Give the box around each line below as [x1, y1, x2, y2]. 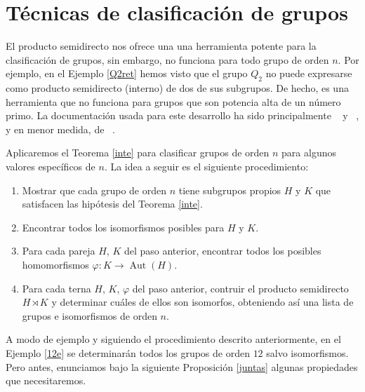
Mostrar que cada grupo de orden [22, 182, 166, 197]
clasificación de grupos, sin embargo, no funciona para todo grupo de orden [6, 52, 329, 67]
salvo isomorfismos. [266, 346, 349, 360]
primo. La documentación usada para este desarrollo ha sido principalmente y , [6, 108, 359, 123]
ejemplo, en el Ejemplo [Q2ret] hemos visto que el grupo [6, 66, 248, 81]
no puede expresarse [265, 66, 352, 81]
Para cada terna [22, 281, 91, 295]
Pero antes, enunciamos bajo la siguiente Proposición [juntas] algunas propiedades [6, 359, 358, 374]
